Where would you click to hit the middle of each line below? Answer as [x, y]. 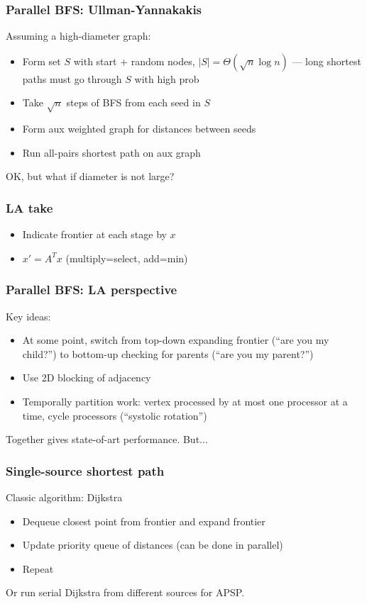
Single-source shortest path [85, 470]
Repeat [38, 568]
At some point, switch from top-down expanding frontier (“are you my [176, 340]
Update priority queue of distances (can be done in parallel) [153, 545]
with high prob [167, 78]
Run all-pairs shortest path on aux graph [111, 152]
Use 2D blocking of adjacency [87, 377]
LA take [29, 207]
